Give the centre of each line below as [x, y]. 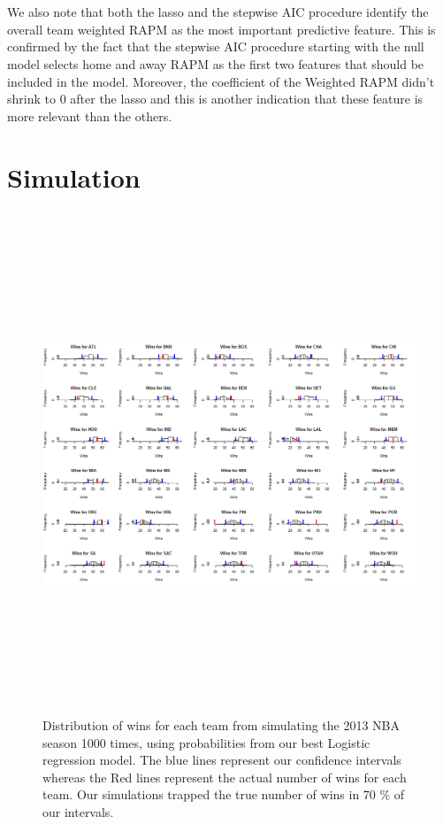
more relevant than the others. [90, 116]
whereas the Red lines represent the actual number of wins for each [225, 777]
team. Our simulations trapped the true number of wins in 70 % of [224, 794]
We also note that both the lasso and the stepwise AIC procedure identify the [218, 12]
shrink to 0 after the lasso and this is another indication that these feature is [215, 99]
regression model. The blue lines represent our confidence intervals [222, 760]
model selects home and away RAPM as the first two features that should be [216, 63]
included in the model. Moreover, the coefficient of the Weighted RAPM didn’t [221, 81]
